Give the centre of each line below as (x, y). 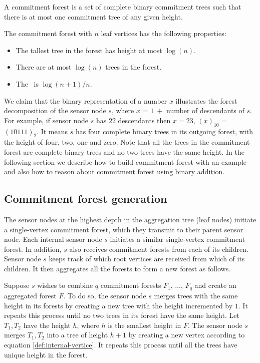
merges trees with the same (196, 295)
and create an (215, 285)
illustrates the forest (206, 100)
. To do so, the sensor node (105, 295)
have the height (47, 325)
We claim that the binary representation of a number (86, 100)
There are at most (44, 67)
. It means (52, 131)
